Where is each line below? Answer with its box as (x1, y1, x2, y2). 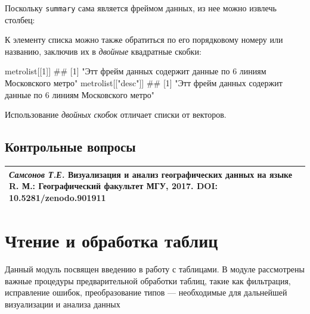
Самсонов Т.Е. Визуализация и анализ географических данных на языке (9, 168, 293, 180)
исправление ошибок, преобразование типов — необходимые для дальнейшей (5, 286, 287, 299)
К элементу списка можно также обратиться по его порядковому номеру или (5, 33, 283, 46)
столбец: (5, 13, 35, 26)
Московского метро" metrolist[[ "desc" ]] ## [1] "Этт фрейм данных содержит (5, 77, 283, 89)
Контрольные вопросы (5, 137, 136, 156)
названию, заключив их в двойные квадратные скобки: (5, 45, 201, 57)
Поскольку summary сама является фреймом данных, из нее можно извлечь (5, 2, 277, 14)
